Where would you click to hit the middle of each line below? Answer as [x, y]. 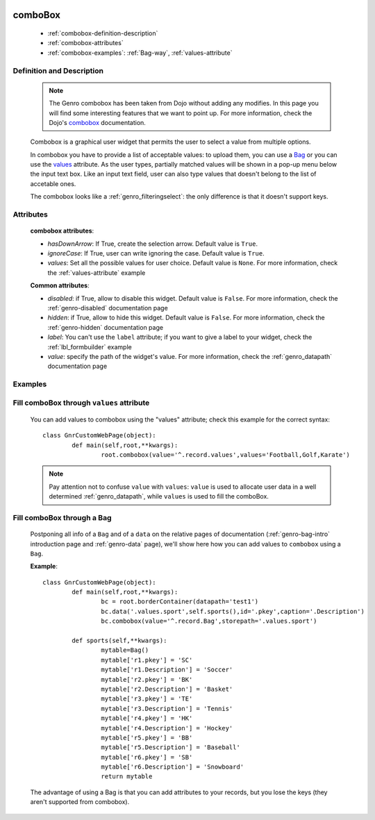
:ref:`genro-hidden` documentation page [105, 327]
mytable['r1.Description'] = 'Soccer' [167, 670]
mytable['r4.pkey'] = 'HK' [147, 718]
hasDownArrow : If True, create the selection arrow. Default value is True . [153, 244]
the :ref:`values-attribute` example [97, 273]
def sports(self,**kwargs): [119, 641]
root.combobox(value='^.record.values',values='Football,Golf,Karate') [226, 454]
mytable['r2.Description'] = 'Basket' [167, 689]
